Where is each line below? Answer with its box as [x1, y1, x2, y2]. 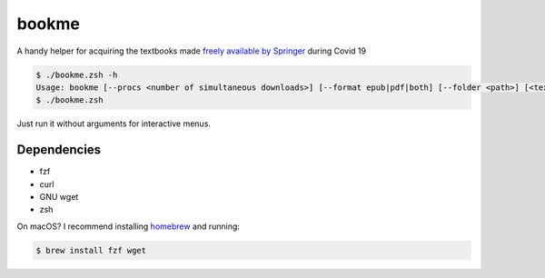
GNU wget [39, 191, 79, 202]
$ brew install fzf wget [35, 245, 147, 255]
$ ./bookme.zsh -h [35, 69, 118, 80]
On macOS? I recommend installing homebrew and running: [16, 221, 241, 232]
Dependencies [16, 142, 102, 158]
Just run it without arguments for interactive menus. [16, 118, 211, 129]
